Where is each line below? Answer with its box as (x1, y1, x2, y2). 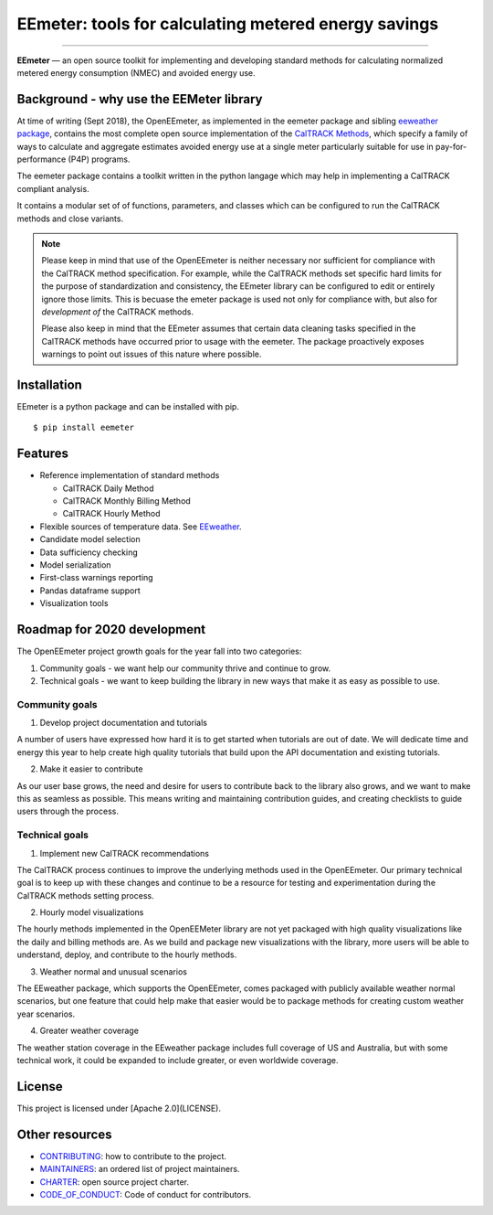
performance (16, 154, 67, 165)
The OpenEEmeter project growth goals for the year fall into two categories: (16, 645, 302, 657)
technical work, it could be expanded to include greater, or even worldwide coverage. (16, 1054, 339, 1065)
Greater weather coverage (39, 1025, 139, 1037)
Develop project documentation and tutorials (39, 718, 207, 729)
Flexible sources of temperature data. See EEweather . (39, 521, 242, 532)
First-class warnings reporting (39, 572, 154, 583)
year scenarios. (16, 1008, 76, 1019)
